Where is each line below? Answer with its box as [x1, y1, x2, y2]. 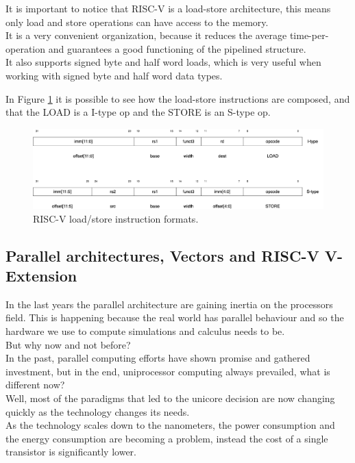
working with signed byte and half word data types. [5, 68, 223, 82]
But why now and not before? [5, 337, 131, 351]
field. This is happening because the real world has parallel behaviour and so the [5, 310, 344, 325]
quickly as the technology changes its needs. [5, 404, 190, 418]
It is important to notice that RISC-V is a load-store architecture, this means [5, 1, 331, 15]
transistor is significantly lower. [5, 445, 136, 459]
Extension [5, 265, 77, 286]
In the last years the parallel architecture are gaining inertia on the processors [5, 297, 333, 311]
